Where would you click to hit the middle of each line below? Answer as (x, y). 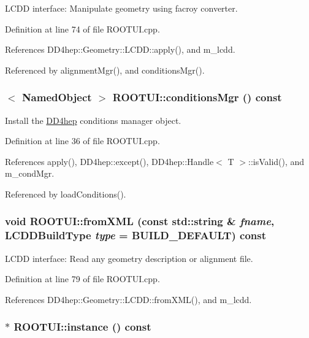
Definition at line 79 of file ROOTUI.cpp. (82, 279)
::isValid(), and (276, 161)
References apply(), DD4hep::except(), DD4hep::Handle (109, 161)
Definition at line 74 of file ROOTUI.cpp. (82, 29)
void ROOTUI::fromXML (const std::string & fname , (140, 221)
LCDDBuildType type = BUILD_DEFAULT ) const (135, 235)
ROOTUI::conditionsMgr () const (197, 97)
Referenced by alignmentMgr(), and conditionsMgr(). (105, 70)
